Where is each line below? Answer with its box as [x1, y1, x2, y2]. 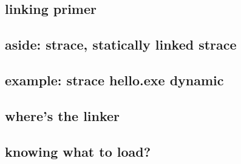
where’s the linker [5, 106, 120, 125]
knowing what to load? [5, 142, 151, 160]
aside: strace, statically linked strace [5, 35, 237, 54]
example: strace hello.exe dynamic [5, 70, 224, 89]
